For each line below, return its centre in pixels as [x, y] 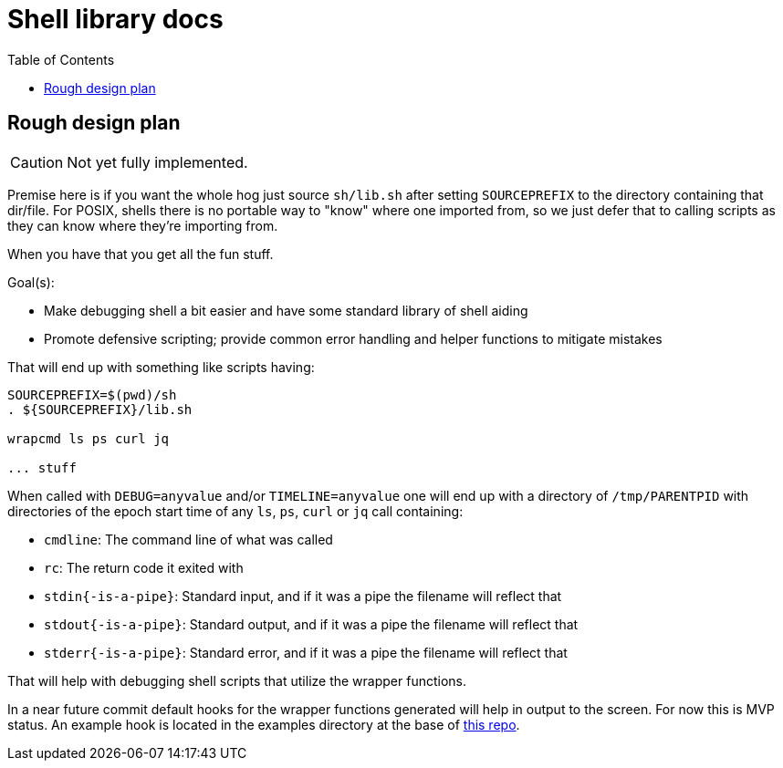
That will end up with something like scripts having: [161, 367]
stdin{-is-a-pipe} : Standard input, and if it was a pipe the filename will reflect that [303, 596]
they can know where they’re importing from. [143, 225]
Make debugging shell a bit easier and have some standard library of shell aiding [286, 310]
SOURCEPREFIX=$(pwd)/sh [92, 394]
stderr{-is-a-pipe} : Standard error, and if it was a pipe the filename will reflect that [306, 652]
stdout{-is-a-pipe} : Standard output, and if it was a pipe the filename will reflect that [311, 624]
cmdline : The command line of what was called [188, 539]
